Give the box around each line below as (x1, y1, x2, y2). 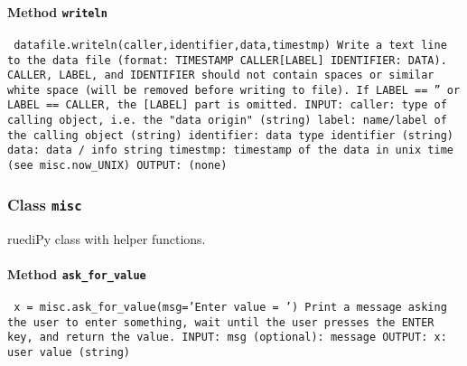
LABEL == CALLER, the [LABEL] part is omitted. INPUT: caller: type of (7, 99, 447, 112)
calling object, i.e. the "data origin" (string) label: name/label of (7, 114, 447, 127)
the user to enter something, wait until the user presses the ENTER (7, 315, 434, 329)
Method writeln (7, 2, 107, 21)
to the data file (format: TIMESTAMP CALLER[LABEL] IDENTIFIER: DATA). (7, 53, 447, 67)
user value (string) (7, 345, 131, 359)
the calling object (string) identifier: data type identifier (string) (7, 128, 453, 142)
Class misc (7, 192, 82, 215)
